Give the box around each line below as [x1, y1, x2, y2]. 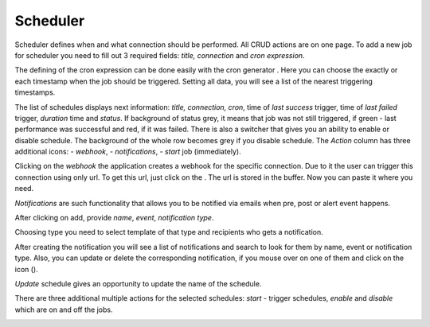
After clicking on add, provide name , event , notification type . [14, 213, 214, 223]
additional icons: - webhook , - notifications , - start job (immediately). [14, 147, 242, 157]
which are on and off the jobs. [14, 305, 113, 314]
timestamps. [14, 88, 56, 97]
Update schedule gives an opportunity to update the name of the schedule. [14, 278, 262, 288]
